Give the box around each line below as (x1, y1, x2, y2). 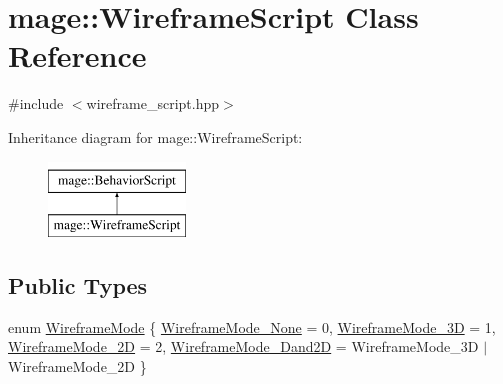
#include (8, 93, 64, 114)
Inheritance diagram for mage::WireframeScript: (8, 126, 303, 147)
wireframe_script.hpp (86, 93, 220, 114)
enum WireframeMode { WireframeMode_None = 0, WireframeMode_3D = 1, (8, 316, 496, 337)
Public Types (8, 270, 148, 301)
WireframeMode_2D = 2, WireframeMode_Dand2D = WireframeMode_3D (8, 336, 479, 357)
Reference (8, 35, 147, 76)
